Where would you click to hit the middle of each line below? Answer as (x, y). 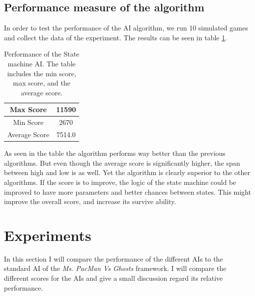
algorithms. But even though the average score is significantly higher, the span (122, 163)
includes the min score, (42, 73)
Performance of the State (42, 54)
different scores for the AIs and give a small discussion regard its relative (113, 278)
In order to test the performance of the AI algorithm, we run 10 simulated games (126, 28)
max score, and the (42, 83)
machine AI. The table (42, 63)
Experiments (48, 235)
